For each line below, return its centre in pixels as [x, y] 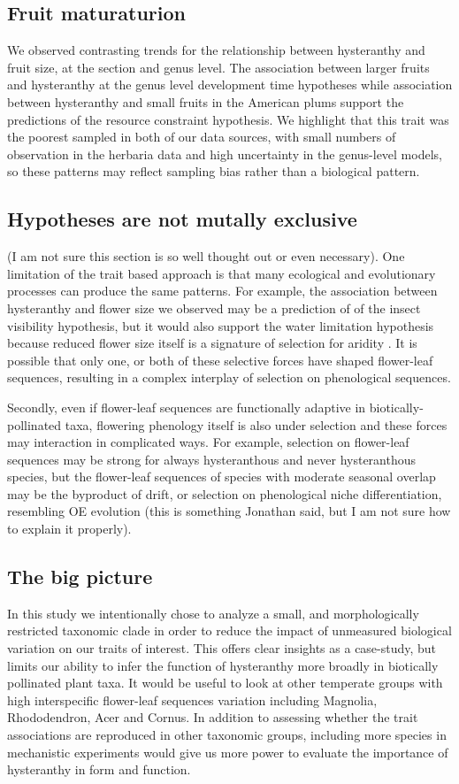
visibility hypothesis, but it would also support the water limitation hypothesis [221, 325]
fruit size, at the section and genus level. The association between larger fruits [218, 67]
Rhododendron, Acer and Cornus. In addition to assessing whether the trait [213, 717]
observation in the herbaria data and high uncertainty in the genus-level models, [225, 154]
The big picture [80, 576]
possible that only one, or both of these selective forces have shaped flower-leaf [220, 360]
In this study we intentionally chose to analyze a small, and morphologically [213, 613]
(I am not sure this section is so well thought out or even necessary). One [206, 256]
